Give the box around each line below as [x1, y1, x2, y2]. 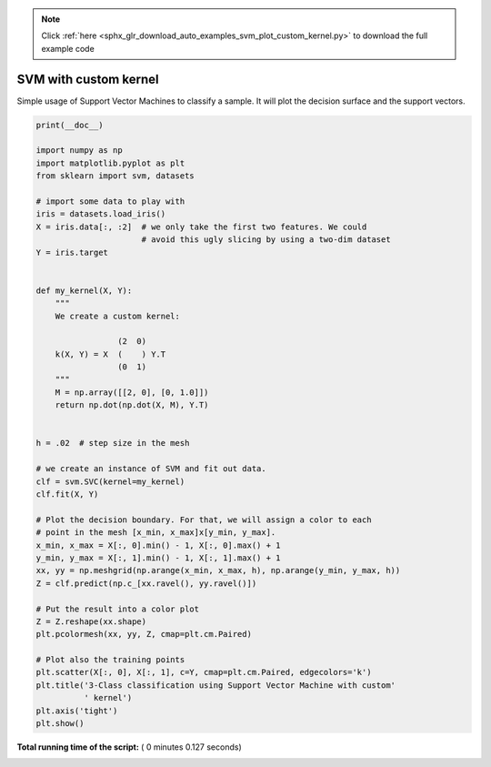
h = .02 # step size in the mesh [35, 438, 190, 449]
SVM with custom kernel [16, 71, 159, 86]
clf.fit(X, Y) [35, 489, 99, 500]
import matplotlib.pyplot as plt [35, 157, 185, 168]
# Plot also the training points [35, 655, 185, 665]
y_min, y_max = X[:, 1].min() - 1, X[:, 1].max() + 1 [35, 552, 281, 563]
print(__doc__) [35, 119, 104, 130]
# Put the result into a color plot [35, 603, 200, 614]
